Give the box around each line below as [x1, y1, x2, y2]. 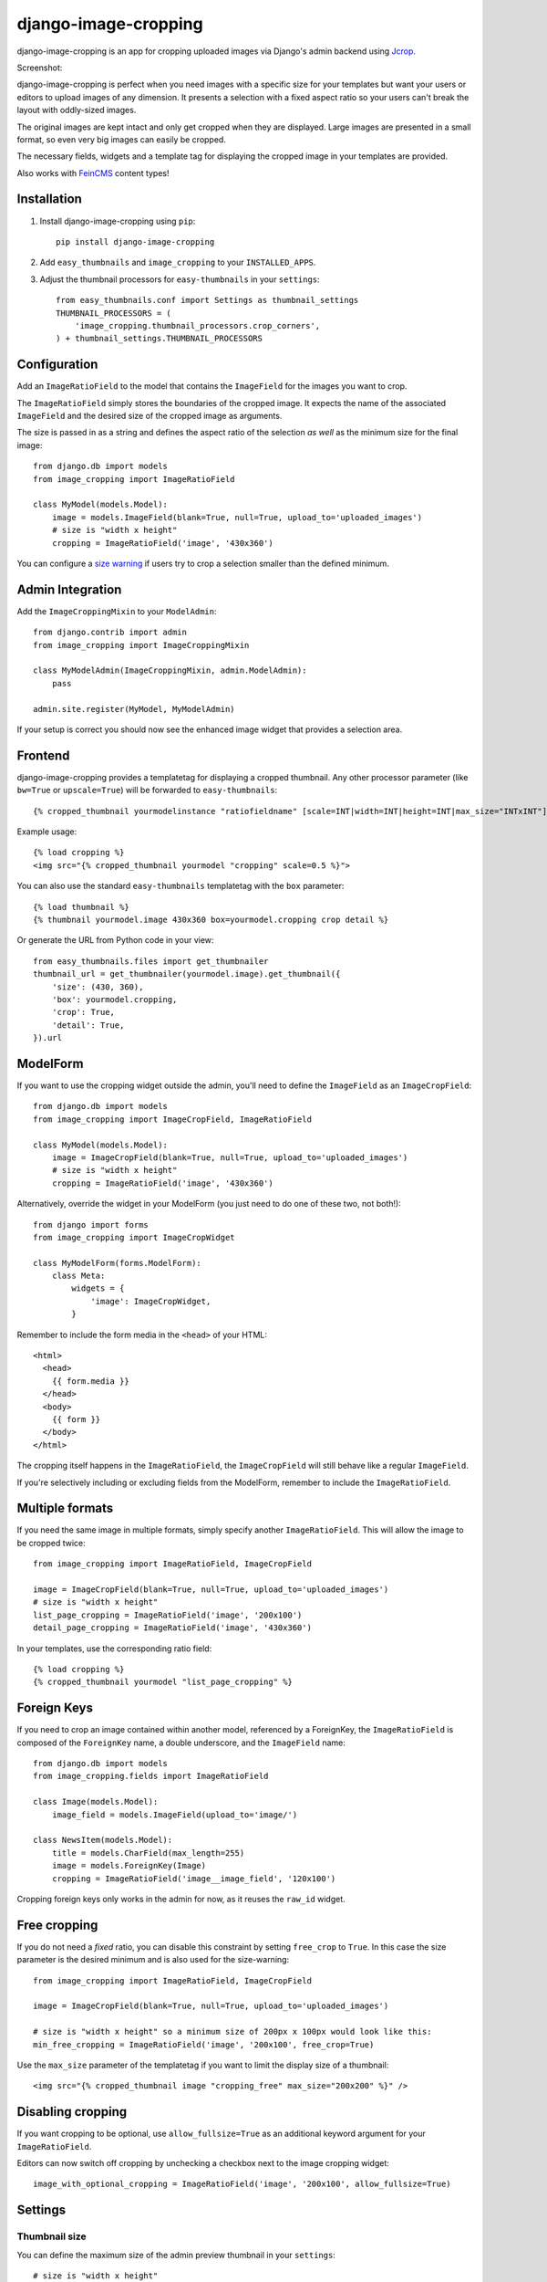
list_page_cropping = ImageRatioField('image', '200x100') [33, 1609, 303, 1620]
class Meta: [51, 1271, 106, 1282]
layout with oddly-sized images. [16, 105, 137, 116]
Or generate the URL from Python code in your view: [16, 935, 214, 946]
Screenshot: [16, 62, 63, 73]
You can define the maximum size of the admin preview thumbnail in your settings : [16, 2249, 336, 2260]
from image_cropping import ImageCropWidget [33, 1232, 236, 1242]
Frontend [16, 748, 70, 763]
